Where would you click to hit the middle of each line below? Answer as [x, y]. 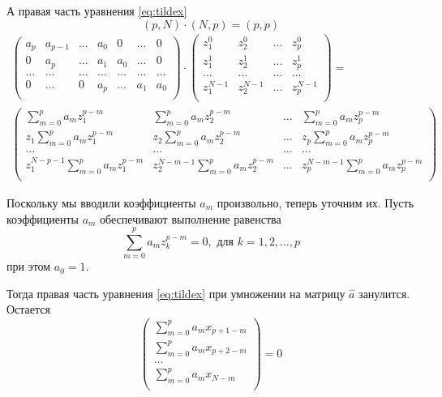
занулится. [384, 293]
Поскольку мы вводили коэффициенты [101, 202]
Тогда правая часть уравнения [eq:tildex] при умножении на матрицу [176, 293]
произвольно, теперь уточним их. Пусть [315, 202]
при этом [29, 266]
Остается [28, 309]
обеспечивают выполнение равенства [191, 218]
